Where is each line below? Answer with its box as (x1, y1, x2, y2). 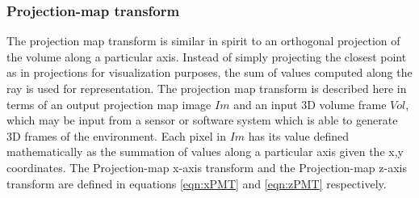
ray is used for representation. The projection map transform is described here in (6, 80, 407, 96)
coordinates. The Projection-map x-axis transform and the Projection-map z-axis (6, 158, 407, 175)
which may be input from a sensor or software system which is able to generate (6, 112, 398, 128)
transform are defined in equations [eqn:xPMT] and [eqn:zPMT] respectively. (6, 175, 387, 192)
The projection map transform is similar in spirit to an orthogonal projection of (6, 32, 400, 49)
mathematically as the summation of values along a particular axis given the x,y (6, 143, 404, 160)
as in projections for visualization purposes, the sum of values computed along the (6, 64, 413, 81)
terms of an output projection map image (6, 95, 212, 112)
